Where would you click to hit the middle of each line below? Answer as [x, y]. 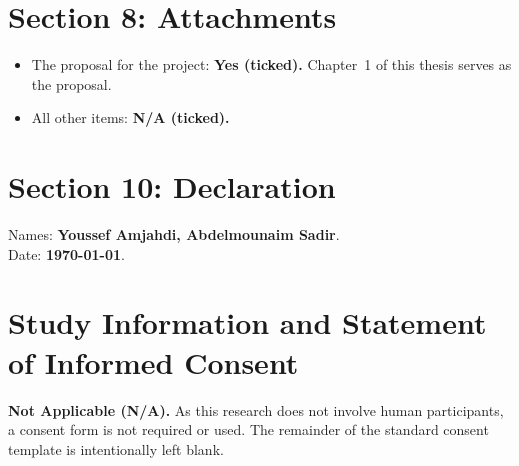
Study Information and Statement [247, 322]
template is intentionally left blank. [116, 448]
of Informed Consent [153, 361]
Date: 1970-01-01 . [66, 253]
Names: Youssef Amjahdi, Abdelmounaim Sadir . [174, 234]
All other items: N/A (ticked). [130, 117]
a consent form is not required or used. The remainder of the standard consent [248, 429]
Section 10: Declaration [172, 186]
